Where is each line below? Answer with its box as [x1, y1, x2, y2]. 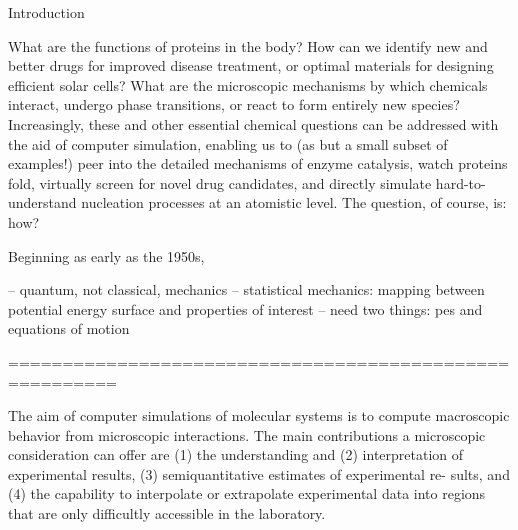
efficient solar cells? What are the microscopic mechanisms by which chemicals [8, 74, 488, 95]
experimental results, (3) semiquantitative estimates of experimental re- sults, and [8, 463, 510, 484]
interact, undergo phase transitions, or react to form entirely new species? [8, 94, 460, 115]
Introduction [8, 2, 85, 22]
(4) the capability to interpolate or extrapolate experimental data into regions [8, 483, 486, 504]
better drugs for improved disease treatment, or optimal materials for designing [8, 55, 494, 76]
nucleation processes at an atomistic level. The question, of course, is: [81, 192, 507, 213]
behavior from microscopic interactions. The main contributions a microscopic [8, 424, 486, 445]
